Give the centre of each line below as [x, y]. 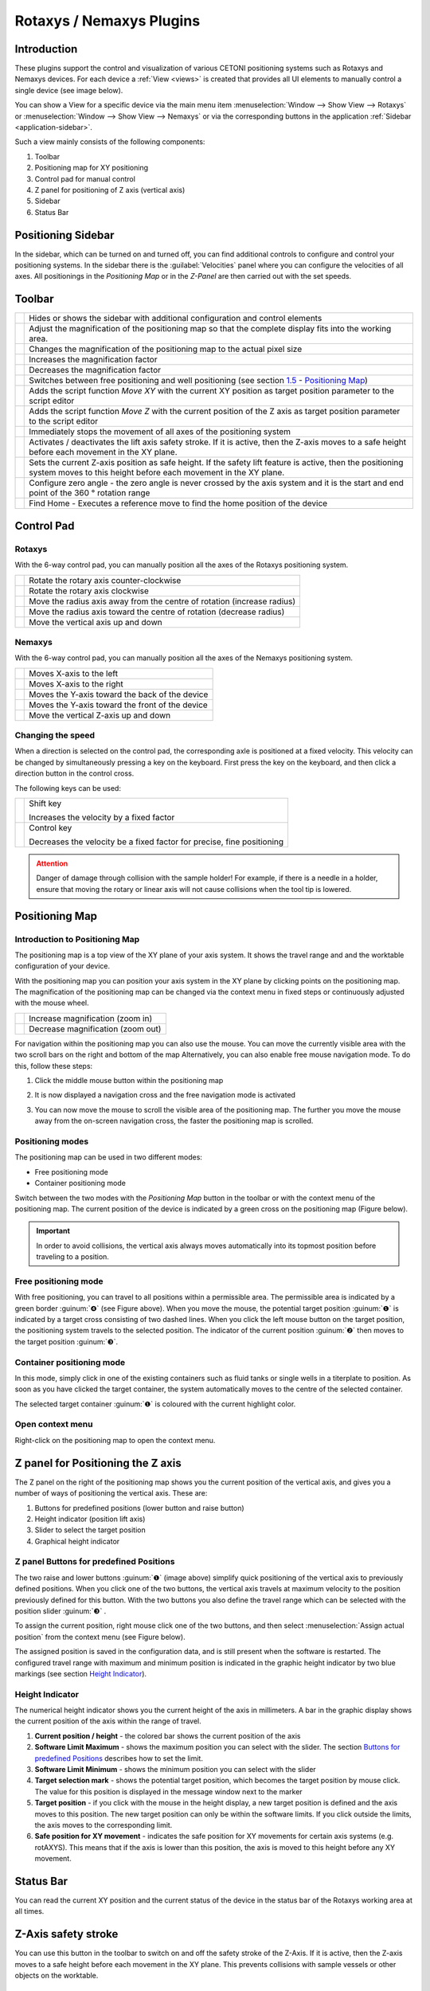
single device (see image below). [69, 90]
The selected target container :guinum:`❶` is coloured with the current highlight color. [155, 1404]
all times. [29, 1911]
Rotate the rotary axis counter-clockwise [105, 580]
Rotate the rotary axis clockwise [89, 591]
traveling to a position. [72, 1257]
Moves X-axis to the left [74, 673]
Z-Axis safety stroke [66, 1934]
